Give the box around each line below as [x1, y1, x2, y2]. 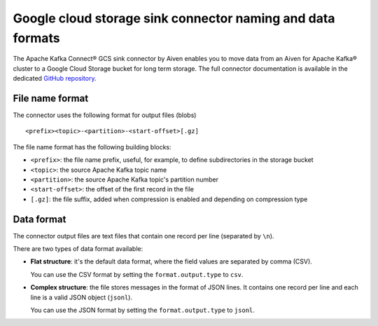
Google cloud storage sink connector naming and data [13, 11, 335, 26]
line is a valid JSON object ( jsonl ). [30, 293, 133, 301]
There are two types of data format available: [13, 245, 143, 253]
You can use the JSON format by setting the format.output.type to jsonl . [30, 306, 255, 315]
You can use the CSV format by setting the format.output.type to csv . [30, 270, 244, 278]
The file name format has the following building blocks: [13, 142, 171, 151]
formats [13, 30, 60, 46]
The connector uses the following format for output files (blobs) [13, 111, 197, 119]
